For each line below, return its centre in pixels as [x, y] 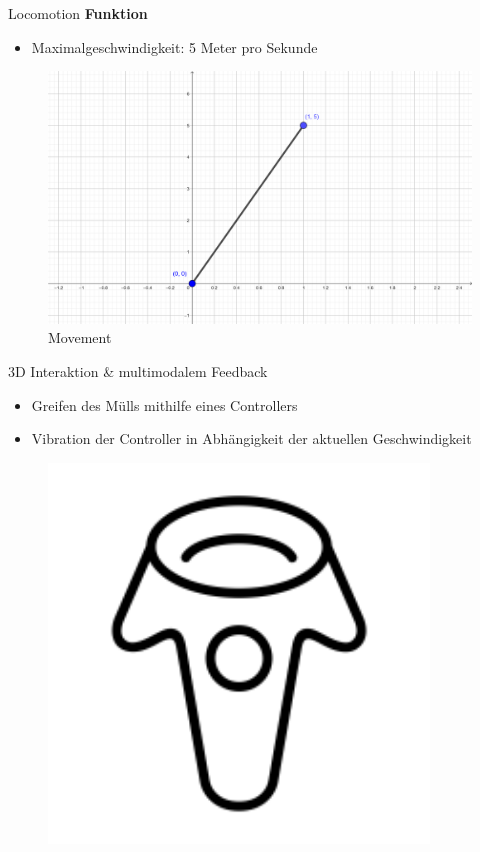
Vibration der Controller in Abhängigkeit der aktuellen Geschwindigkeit [251, 438]
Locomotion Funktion [78, 13]
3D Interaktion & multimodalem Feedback [138, 370]
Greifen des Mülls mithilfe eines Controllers [164, 404]
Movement [80, 337]
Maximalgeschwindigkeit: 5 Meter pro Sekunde [174, 46]
